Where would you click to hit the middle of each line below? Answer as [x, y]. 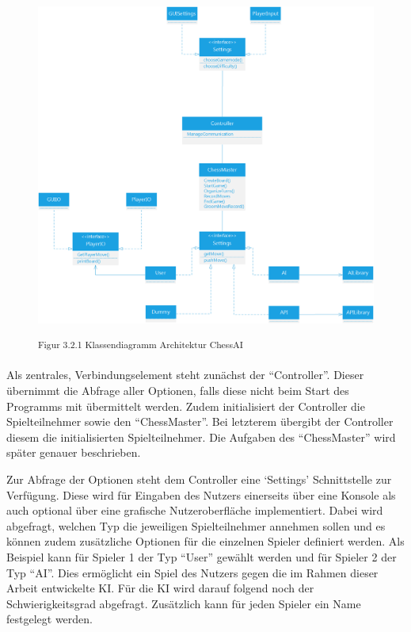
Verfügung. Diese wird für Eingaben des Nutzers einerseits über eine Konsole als [201, 494]
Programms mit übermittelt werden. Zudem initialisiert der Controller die [186, 406]
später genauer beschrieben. [74, 452]
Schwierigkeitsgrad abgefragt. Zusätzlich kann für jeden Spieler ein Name [184, 603]
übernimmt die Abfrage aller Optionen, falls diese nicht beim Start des [178, 390]
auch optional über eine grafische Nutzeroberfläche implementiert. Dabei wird [195, 510]
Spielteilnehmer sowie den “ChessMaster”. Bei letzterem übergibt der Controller [200, 421]
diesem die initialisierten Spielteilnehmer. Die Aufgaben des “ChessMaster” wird [201, 437]
